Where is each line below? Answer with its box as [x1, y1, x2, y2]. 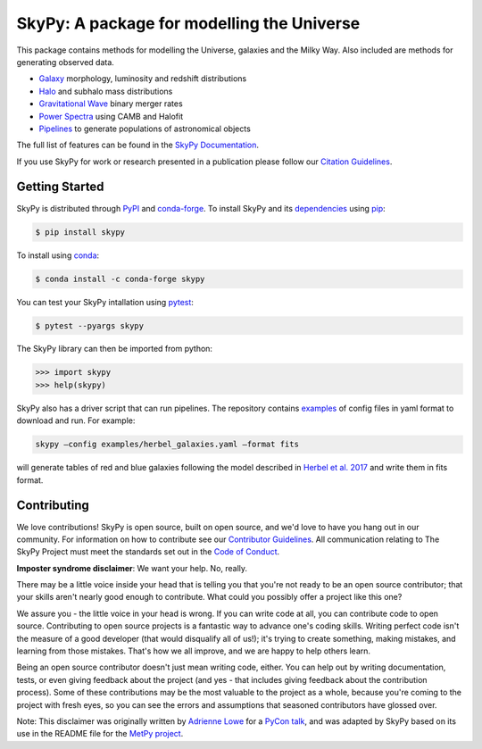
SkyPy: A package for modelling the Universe [16, 13, 361, 33]
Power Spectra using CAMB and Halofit [38, 111, 184, 121]
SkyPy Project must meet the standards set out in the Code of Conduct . [16, 546, 280, 557]
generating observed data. [16, 56, 115, 67]
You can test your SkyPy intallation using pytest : [16, 296, 194, 307]
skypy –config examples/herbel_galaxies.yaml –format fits [35, 439, 299, 450]
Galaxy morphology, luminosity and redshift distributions [38, 73, 247, 84]
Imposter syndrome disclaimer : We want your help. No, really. [16, 562, 248, 573]
